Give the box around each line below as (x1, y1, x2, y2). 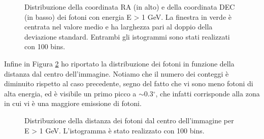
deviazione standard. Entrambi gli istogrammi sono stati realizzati (24, 31, 230, 42)
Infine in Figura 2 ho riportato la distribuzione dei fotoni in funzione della (4, 58, 235, 68)
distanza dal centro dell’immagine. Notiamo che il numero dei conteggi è (4, 68, 229, 79)
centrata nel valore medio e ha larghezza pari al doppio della (24, 21, 213, 32)
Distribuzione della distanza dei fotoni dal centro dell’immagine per (24, 115, 234, 125)
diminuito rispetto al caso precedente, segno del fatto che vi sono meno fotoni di (4, 78, 253, 89)
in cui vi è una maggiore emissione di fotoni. (4, 98, 142, 109)
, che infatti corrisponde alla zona (155, 88, 260, 98)
